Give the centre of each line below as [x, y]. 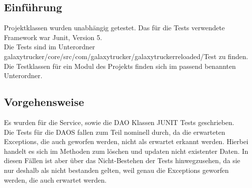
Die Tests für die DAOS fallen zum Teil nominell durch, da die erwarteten [115, 132]
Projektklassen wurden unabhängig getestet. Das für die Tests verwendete [115, 28]
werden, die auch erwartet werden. [55, 179]
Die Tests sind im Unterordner [50, 47]
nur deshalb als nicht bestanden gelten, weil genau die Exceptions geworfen [116, 170]
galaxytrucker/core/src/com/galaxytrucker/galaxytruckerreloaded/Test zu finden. [126, 56]
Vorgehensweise [44, 102]
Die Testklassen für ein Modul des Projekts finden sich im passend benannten [120, 66]
